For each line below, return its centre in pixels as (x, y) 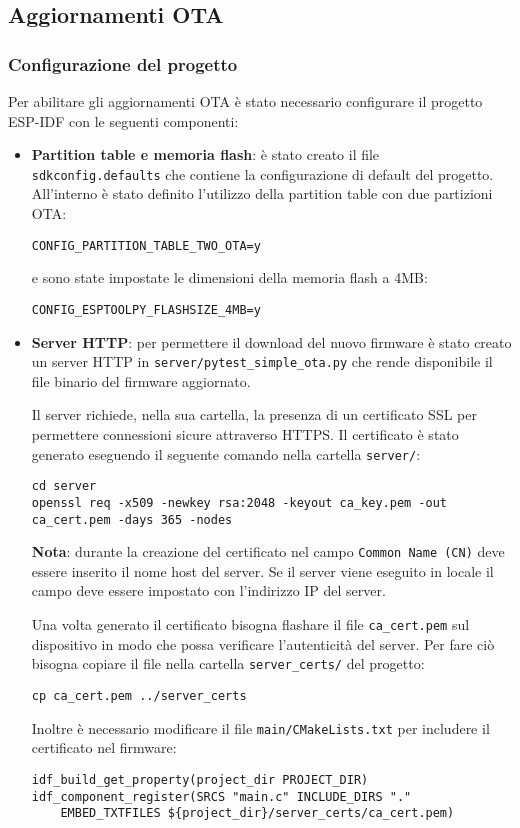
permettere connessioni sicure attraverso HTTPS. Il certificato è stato (245, 433)
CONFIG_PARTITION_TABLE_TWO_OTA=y (146, 245)
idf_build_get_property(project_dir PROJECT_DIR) (200, 779)
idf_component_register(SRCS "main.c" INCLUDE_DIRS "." (221, 796)
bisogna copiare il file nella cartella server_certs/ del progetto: (228, 663)
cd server (64, 486)
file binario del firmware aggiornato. (141, 380)
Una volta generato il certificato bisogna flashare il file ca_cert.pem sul (250, 624)
